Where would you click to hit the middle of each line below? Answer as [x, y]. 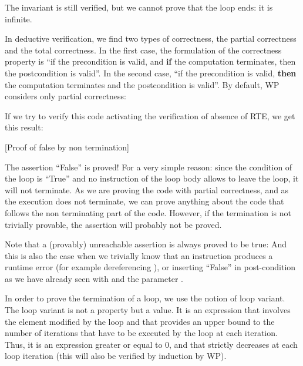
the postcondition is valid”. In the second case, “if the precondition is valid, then [151, 73]
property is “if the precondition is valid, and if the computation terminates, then [150, 61]
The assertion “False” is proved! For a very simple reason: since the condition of [149, 167]
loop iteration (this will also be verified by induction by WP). [116, 356]
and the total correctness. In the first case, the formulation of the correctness [143, 50]
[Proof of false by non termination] [67, 147]
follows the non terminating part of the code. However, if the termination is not [148, 212]
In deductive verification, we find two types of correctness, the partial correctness [151, 38]
